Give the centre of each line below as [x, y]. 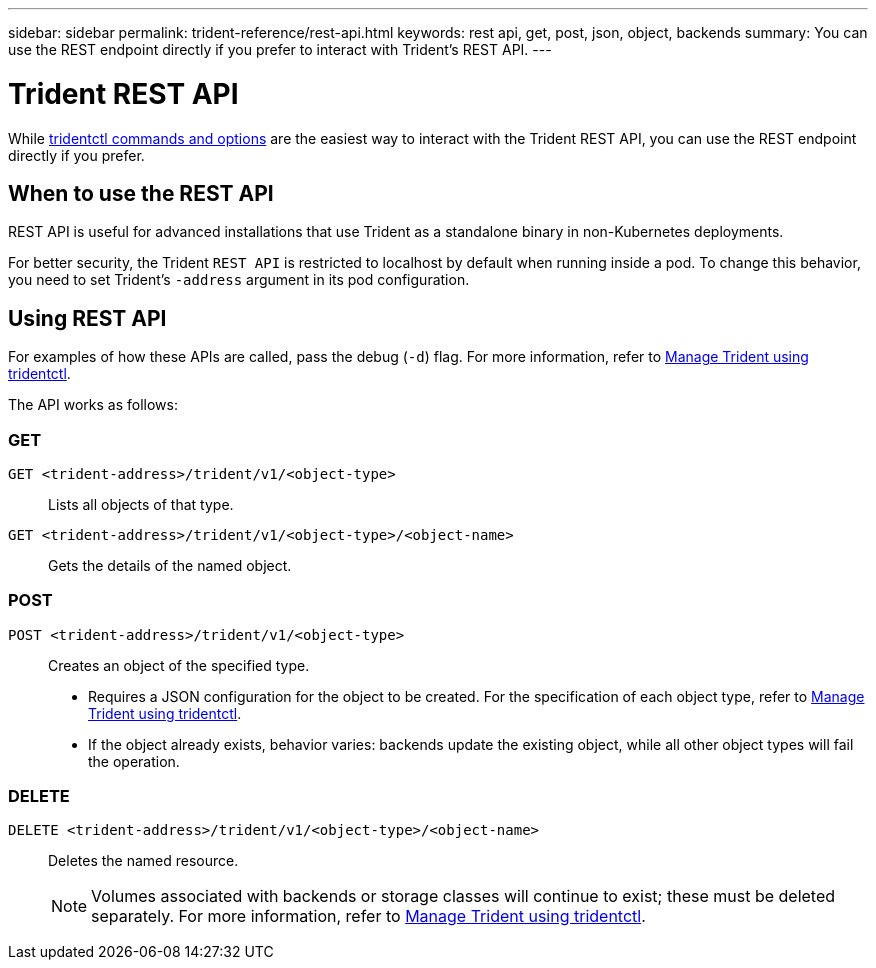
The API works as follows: [93, 405]
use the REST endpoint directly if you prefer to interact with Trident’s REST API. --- [280, 49]
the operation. [134, 761]
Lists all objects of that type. [141, 504]
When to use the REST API [141, 193]
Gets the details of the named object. [170, 565]
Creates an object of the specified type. [179, 665]
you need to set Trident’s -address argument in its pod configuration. [239, 280]
